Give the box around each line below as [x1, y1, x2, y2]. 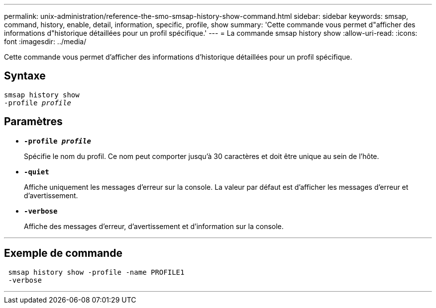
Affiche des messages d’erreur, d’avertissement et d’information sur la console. [24, 222, 284, 231]
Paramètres [4, 115, 63, 128]
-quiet [24, 167, 49, 176]
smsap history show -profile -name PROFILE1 [8, 268, 185, 276]
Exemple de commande [4, 247, 122, 260]
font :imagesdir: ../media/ [4, 37, 87, 46]
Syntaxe [4, 70, 46, 82]
